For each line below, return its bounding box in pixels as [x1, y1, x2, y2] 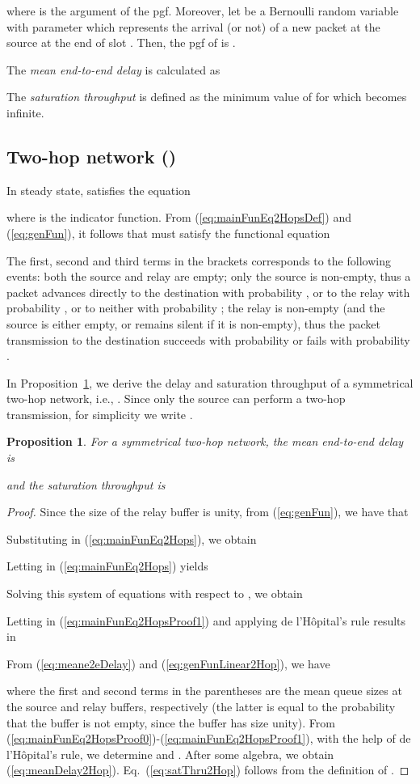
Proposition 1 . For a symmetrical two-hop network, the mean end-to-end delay [6, 433, 404, 450]
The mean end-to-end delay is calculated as [6, 61, 220, 78]
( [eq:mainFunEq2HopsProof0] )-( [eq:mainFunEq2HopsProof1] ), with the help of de [6, 730, 411, 747]
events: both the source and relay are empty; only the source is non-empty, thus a [6, 268, 411, 285]
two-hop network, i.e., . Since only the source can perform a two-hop [6, 390, 346, 407]
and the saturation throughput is [6, 476, 166, 493]
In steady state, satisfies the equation [6, 181, 191, 198]
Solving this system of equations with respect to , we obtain [6, 585, 303, 602]
